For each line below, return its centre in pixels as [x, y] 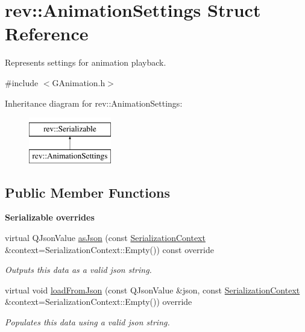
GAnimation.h [79, 82]
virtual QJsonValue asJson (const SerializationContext [105, 238]
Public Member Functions [87, 192]
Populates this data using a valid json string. [87, 322]
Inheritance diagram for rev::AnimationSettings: [94, 103]
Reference [47, 33]
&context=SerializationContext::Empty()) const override [109, 249]
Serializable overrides [50, 217]
